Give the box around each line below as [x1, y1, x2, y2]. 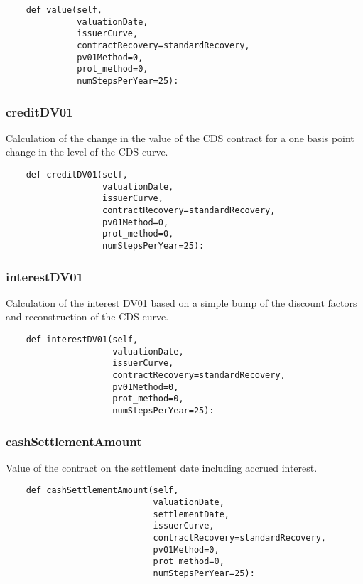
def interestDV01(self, [26, 335, 139, 345]
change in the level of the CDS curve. [6, 144, 168, 159]
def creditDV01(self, [26, 170, 128, 180]
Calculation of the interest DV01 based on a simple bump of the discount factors [6, 295, 357, 310]
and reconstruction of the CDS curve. [6, 309, 169, 324]
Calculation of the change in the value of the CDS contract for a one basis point [6, 130, 354, 145]
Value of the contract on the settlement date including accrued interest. [6, 460, 318, 475]
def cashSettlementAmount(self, [26, 485, 179, 496]
